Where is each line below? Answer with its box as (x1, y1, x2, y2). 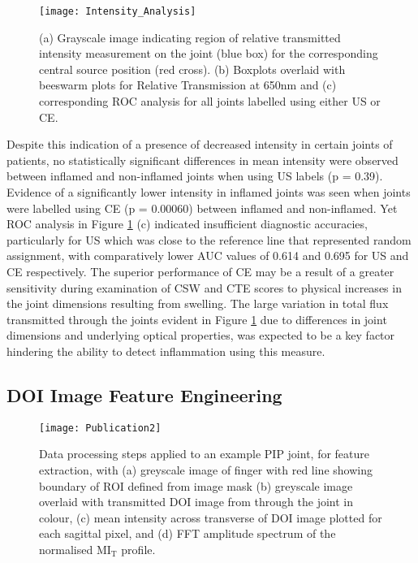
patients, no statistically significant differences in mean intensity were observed (6, 151, 399, 168)
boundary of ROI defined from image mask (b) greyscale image (39, 477, 353, 494)
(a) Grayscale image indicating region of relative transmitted (39, 28, 341, 45)
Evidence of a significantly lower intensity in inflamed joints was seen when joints (6, 184, 411, 200)
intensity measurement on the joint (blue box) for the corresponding (39, 45, 378, 62)
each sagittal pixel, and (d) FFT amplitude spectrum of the (39, 525, 336, 542)
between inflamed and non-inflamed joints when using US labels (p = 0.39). (6, 167, 383, 184)
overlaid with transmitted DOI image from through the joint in (39, 493, 354, 510)
